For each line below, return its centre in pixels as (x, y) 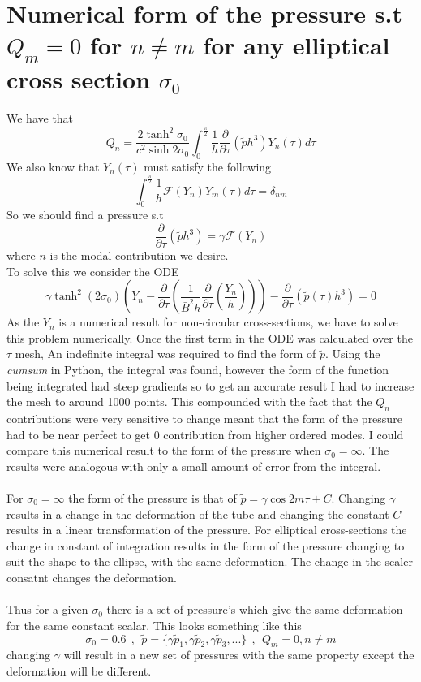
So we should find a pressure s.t (85, 215)
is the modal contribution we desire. (139, 255)
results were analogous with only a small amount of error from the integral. (194, 466)
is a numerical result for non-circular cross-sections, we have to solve (228, 322)
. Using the (353, 354)
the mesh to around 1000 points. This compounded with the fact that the (189, 401)
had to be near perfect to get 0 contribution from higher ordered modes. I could (205, 434)
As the (23, 322)
